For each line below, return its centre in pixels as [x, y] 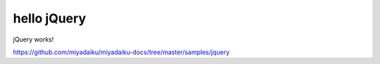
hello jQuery [50, 18]
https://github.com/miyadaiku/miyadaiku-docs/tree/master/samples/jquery [121, 52]
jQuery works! [33, 39]
